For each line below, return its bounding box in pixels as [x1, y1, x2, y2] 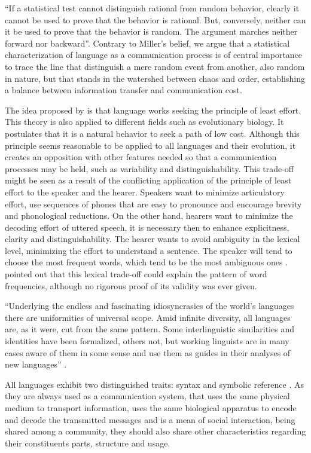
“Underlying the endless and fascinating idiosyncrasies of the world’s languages [5, 299, 294, 312]
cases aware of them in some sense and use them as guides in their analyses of [5, 346, 291, 359]
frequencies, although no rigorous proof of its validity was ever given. [5, 279, 257, 292]
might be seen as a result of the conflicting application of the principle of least [5, 174, 292, 186]
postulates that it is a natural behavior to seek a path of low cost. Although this [5, 127, 300, 139]
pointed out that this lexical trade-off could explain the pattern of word [5, 268, 267, 280]
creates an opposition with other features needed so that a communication [5, 151, 277, 163]
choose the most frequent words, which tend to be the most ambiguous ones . [5, 256, 288, 268]
